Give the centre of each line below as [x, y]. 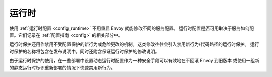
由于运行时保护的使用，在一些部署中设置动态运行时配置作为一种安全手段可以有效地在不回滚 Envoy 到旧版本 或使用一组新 [134, 61]
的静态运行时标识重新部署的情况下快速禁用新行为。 [62, 67]
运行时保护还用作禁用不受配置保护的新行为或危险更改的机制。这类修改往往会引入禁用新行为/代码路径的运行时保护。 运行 [134, 44]
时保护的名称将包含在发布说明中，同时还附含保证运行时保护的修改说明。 [84, 51]
